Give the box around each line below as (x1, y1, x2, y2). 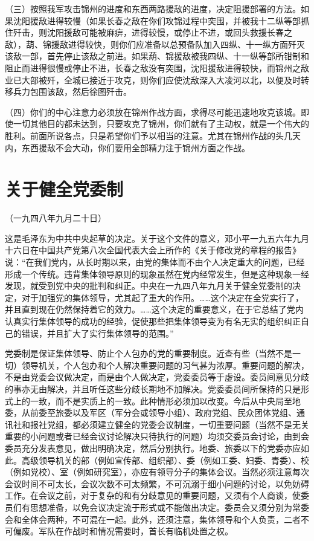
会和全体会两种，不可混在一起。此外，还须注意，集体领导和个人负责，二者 (5, 513, 301, 525)
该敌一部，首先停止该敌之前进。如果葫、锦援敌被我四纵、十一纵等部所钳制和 (5, 50, 309, 62)
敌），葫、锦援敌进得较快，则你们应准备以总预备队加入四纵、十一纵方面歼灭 (5, 37, 305, 50)
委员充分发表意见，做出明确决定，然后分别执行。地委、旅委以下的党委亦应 (5, 441, 301, 454)
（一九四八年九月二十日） (5, 212, 106, 224)
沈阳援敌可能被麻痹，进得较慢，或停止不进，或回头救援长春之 (46, 26, 292, 39)
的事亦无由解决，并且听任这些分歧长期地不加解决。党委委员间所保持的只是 (5, 382, 301, 395)
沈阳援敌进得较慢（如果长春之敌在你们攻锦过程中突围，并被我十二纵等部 (13, 14, 301, 27)
